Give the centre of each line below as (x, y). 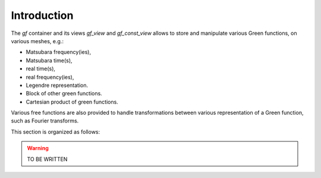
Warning (38, 148)
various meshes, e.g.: (37, 41)
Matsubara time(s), (49, 60)
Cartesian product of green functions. (72, 102)
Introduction (42, 15)
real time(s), (41, 69)
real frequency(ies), (50, 77)
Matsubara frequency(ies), (59, 52)
